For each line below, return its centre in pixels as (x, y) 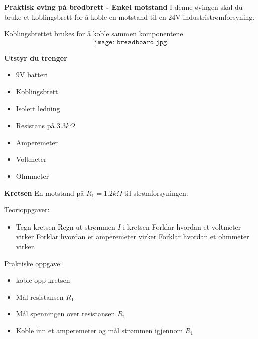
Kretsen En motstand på (44, 193)
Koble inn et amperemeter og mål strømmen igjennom (99, 330)
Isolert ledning (38, 108)
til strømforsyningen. (156, 193)
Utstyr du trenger (36, 58)
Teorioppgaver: (27, 210)
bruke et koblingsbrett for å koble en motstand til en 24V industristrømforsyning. (130, 16)
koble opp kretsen (43, 280)
